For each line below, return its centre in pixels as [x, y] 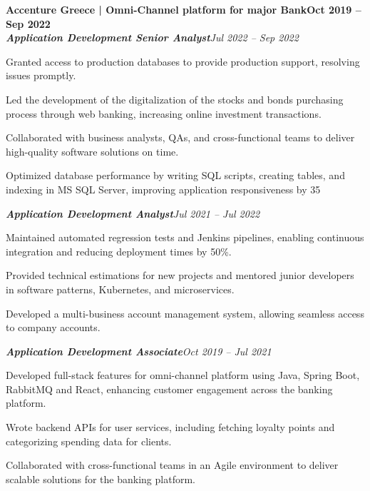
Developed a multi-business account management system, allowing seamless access [185, 313]
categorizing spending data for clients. [89, 441]
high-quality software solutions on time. [92, 151]
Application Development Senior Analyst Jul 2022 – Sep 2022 [152, 37]
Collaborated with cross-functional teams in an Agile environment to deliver [172, 465]
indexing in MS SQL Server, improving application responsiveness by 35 [163, 189]
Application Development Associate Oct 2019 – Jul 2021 [139, 351]
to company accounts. [53, 327]
